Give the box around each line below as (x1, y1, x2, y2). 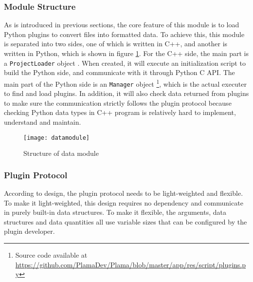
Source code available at (15, 249, 88, 260)
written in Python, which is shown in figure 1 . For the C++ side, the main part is (4, 48, 249, 58)
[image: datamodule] (23, 134, 90, 141)
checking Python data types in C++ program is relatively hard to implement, (4, 107, 236, 117)
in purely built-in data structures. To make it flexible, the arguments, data (4, 207, 226, 217)
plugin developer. (4, 226, 55, 236)
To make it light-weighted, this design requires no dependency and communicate (4, 197, 243, 207)
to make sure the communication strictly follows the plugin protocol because (4, 97, 232, 108)
